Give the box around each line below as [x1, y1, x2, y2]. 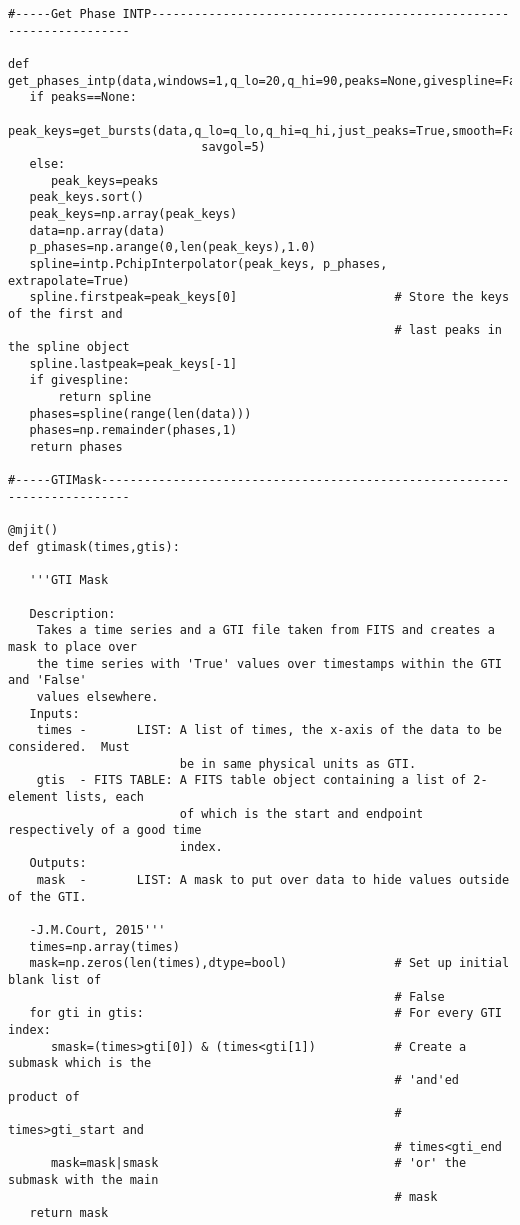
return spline [58, 390, 152, 405]
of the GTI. [8, 889, 87, 904]
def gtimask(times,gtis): [8, 540, 180, 554]
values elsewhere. [36, 689, 159, 704]
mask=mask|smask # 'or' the [50, 1156, 467, 1171]
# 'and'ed [394, 1073, 460, 1087]
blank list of [8, 973, 102, 988]
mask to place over [8, 639, 137, 654]
